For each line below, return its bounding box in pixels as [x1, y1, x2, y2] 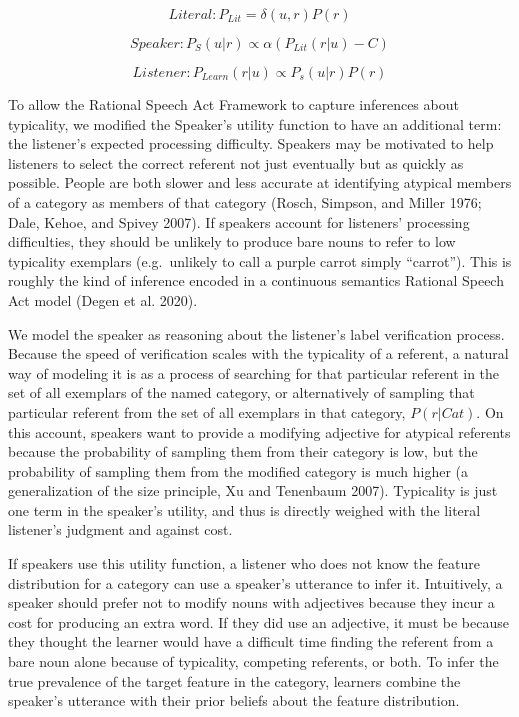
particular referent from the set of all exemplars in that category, [8, 401, 406, 422]
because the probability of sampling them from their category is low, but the [8, 441, 478, 462]
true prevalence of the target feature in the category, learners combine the [8, 670, 461, 691]
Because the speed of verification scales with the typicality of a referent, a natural [8, 343, 509, 364]
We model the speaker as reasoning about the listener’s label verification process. [8, 323, 505, 344]
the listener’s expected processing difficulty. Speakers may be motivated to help [8, 133, 494, 154]
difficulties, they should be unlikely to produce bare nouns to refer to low [8, 231, 456, 252]
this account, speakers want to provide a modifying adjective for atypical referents [8, 421, 511, 442]
